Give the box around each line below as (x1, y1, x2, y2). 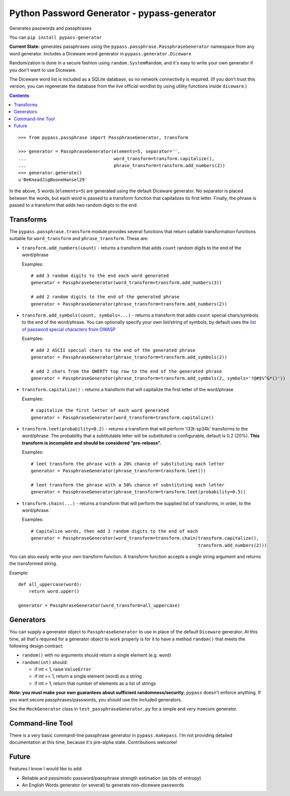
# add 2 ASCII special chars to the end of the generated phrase (31, 347, 196, 353)
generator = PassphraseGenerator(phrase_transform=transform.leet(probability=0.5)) (31, 489, 246, 495)
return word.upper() (28, 589, 80, 594)
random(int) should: (22, 659, 68, 665)
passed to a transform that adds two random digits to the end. (9, 202, 138, 208)
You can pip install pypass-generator (9, 34, 102, 40)
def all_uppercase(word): (18, 582, 83, 588)
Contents (9, 92, 30, 98)
